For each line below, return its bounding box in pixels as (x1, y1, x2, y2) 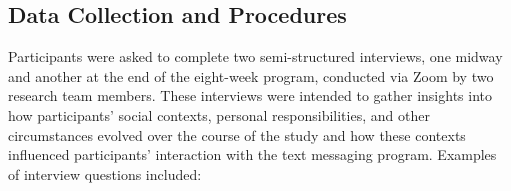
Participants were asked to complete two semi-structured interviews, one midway (8, 46, 503, 67)
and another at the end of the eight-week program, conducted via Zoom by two (8, 65, 494, 86)
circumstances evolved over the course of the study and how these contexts (8, 124, 466, 145)
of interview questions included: (8, 163, 202, 184)
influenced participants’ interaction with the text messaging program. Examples (8, 144, 497, 165)
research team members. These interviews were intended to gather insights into (8, 85, 493, 106)
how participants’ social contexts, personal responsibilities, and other (8, 104, 430, 125)
